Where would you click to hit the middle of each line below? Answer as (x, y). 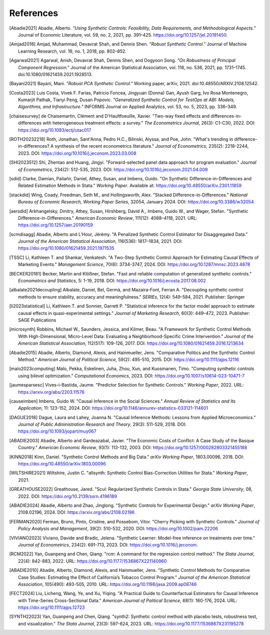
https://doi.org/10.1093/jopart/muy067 (57, 431)
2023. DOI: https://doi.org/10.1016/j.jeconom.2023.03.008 (77, 153)
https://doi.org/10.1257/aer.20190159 (56, 225)
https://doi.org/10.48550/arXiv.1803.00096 (62, 464)
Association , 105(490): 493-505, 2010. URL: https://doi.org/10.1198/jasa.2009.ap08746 (107, 584)
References (34, 13)
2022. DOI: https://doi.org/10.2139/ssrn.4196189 (68, 496)
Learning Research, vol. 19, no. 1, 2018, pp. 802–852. (72, 51)
